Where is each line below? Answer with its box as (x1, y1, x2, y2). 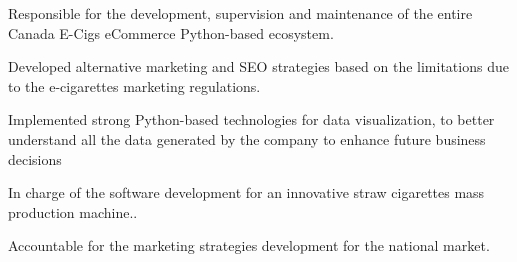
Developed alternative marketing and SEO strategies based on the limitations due (8, 56, 509, 77)
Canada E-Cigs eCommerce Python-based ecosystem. (8, 22, 334, 43)
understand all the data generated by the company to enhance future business (8, 128, 486, 149)
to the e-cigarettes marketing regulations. (8, 75, 261, 96)
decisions (8, 148, 62, 169)
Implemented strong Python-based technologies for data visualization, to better (8, 109, 495, 130)
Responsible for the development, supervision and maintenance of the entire (8, 3, 473, 23)
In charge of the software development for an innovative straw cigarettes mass (8, 182, 485, 203)
